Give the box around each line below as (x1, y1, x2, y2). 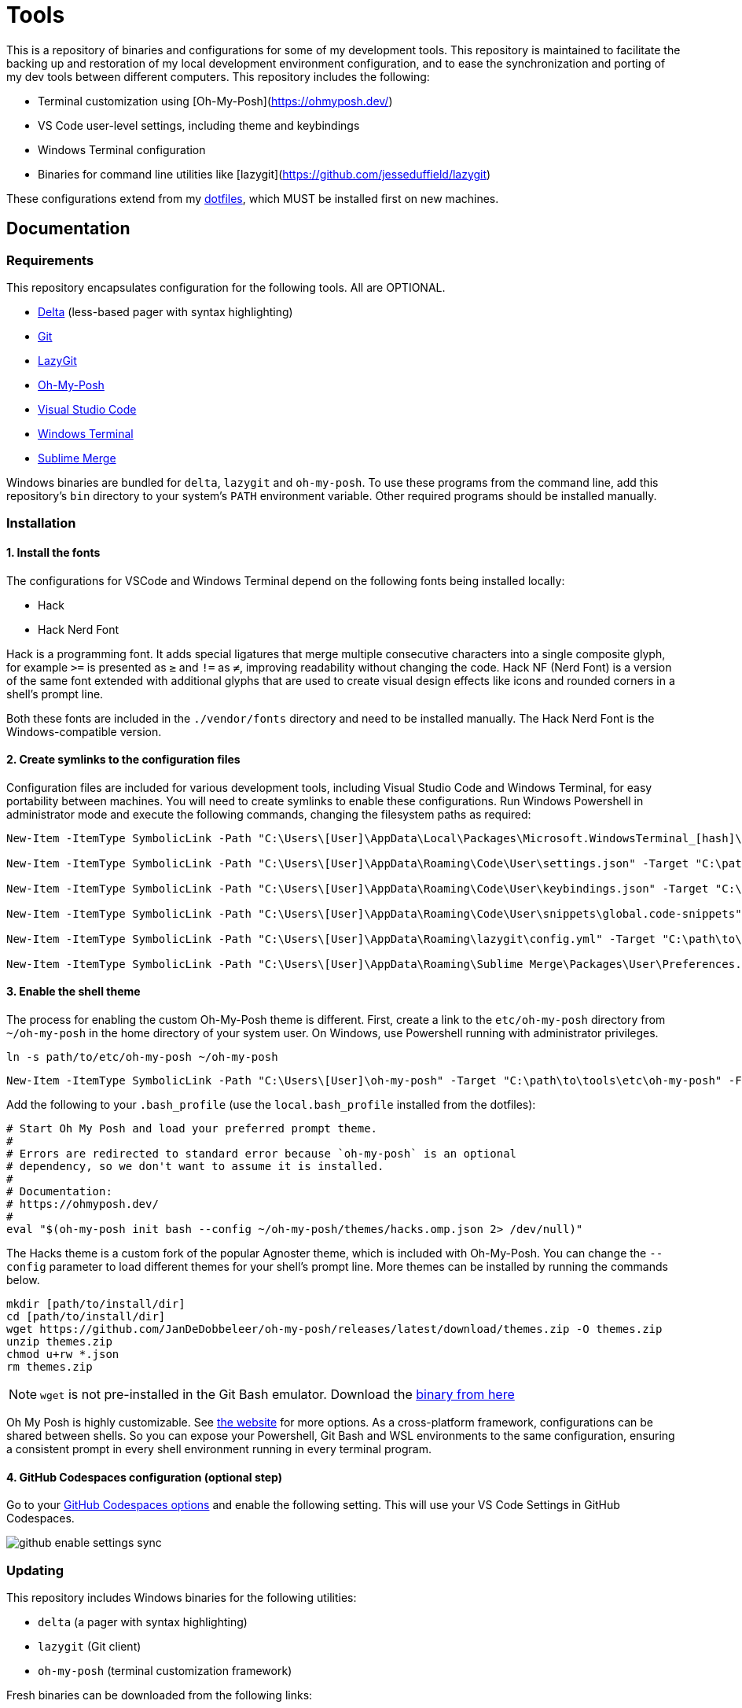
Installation (6, 515, 76, 532)
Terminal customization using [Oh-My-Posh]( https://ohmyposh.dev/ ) (38, 94, 393, 108)
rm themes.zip (6, 1360, 93, 1373)
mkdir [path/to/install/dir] (6, 1298, 185, 1310)
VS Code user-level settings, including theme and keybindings (38, 118, 360, 132)
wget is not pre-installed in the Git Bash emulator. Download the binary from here (40, 1386, 515, 1402)
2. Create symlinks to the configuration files (6, 753, 241, 767)
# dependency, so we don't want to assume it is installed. (6, 1160, 384, 1172)
